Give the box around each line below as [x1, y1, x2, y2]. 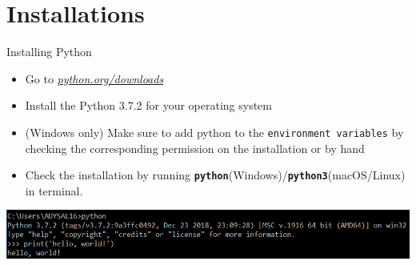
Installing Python [6, 43, 92, 60]
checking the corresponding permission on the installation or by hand [25, 139, 365, 156]
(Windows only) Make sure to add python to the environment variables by [25, 123, 404, 140]
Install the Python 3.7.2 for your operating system [25, 97, 272, 114]
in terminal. [25, 182, 83, 199]
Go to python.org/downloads [25, 70, 164, 86]
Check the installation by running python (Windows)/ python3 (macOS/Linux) [25, 167, 406, 183]
